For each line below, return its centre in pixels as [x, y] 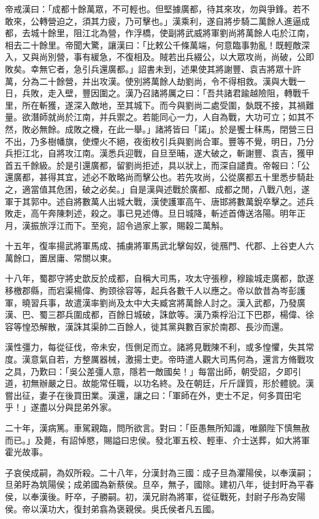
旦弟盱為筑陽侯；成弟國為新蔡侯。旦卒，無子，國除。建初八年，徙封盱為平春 [159, 484]
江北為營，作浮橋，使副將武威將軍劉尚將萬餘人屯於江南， [198, 33]
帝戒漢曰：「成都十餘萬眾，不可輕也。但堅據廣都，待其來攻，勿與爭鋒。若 [153, 9]
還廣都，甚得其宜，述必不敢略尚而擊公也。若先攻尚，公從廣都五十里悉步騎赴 [159, 177]
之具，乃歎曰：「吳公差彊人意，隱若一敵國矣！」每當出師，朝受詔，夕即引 [153, 371]
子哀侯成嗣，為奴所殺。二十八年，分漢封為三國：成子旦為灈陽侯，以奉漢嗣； [159, 472]
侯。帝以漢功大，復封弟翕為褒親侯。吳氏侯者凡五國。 [112, 508]
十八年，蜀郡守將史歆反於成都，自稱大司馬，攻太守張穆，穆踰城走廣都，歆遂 [159, 278]
